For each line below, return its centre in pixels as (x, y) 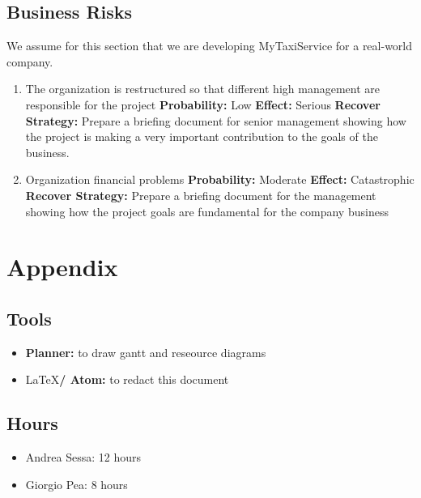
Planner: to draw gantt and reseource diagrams (146, 352)
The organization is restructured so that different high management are (202, 89)
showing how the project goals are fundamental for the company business (207, 211)
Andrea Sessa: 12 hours (83, 457)
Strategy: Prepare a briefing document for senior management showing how (216, 120)
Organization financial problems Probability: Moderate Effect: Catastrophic (220, 179)
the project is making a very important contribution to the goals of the (202, 136)
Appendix (62, 267)
